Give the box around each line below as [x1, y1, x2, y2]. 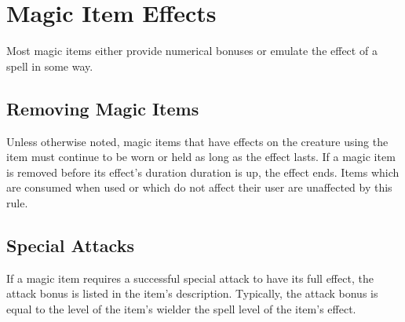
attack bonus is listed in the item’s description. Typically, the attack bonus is [6, 285, 378, 302]
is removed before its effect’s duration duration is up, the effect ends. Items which [6, 163, 400, 180]
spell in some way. [6, 57, 93, 74]
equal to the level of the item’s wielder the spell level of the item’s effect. [6, 300, 356, 317]
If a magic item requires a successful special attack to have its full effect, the [6, 269, 374, 286]
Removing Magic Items [6, 96, 199, 120]
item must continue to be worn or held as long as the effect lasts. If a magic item [6, 148, 396, 165]
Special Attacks [6, 232, 134, 257]
